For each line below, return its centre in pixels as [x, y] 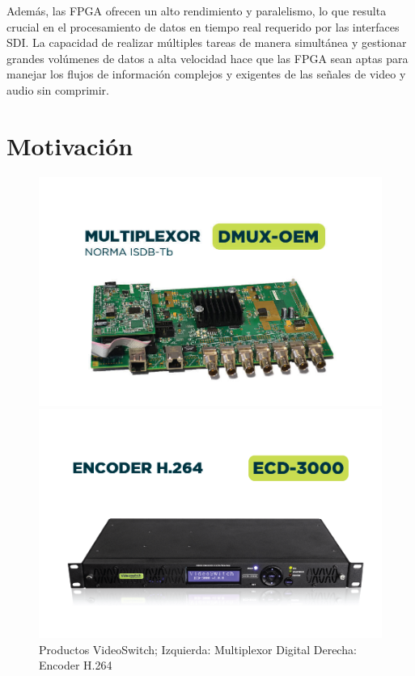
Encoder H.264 [76, 665]
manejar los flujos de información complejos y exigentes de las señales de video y [206, 74]
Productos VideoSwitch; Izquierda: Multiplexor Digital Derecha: [198, 649]
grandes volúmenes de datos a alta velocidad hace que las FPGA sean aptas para [207, 58]
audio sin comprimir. [58, 89]
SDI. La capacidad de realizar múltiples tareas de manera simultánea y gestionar [207, 42]
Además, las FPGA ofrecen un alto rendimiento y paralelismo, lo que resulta [197, 11]
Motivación [70, 145]
